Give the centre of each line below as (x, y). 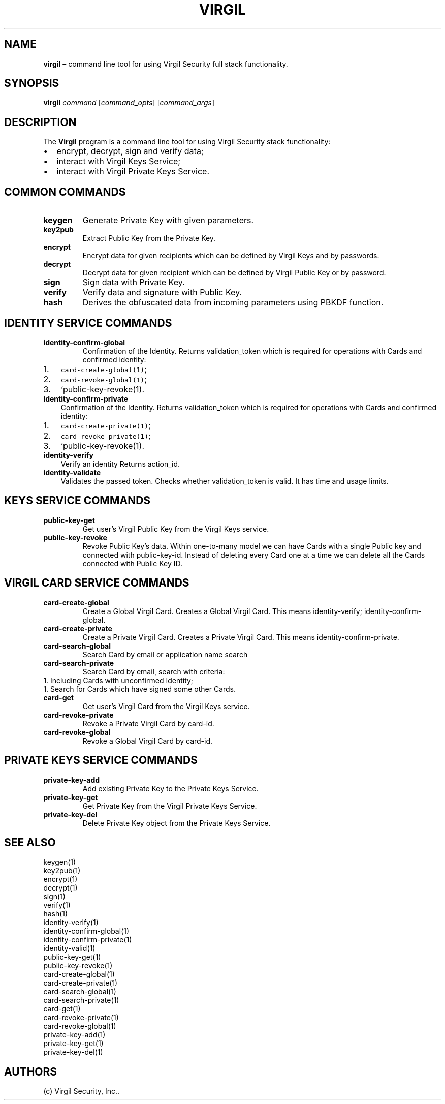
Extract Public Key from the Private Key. (149, 238)
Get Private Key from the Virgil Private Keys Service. (170, 806)
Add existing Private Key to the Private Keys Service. (170, 788)
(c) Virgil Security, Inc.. (82, 1091)
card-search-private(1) (81, 1000)
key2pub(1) (62, 871)
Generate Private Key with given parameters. (168, 220)
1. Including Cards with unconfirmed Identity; (118, 680)
